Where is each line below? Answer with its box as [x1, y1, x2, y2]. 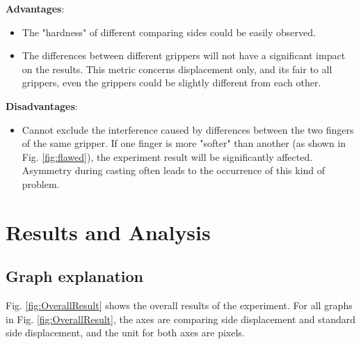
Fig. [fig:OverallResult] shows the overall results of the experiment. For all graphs [6, 298, 353, 313]
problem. [22, 176, 60, 191]
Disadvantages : [6, 98, 78, 113]
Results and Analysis [6, 217, 211, 246]
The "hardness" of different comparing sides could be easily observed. [22, 24, 316, 39]
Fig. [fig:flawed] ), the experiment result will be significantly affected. [22, 149, 313, 164]
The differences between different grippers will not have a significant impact [22, 48, 346, 63]
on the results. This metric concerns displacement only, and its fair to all [22, 61, 332, 76]
